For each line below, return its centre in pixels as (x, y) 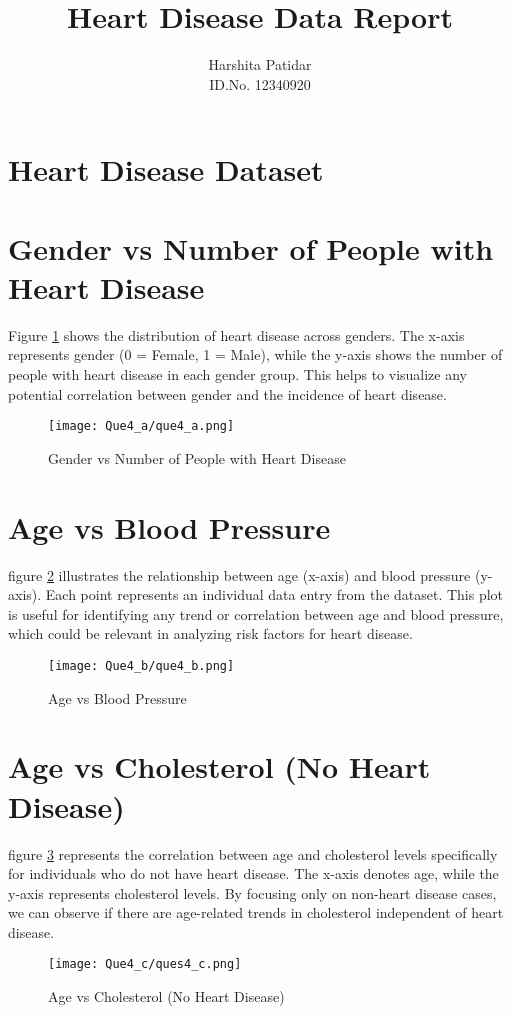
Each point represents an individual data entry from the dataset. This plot (274, 594)
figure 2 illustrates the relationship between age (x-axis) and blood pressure (239, 574)
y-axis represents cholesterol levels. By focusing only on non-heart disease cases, (252, 892)
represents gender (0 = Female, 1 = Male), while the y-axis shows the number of (255, 354)
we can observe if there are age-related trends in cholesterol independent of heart (256, 912)
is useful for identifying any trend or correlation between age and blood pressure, (256, 613)
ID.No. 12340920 (260, 83)
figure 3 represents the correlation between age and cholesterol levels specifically (253, 853)
